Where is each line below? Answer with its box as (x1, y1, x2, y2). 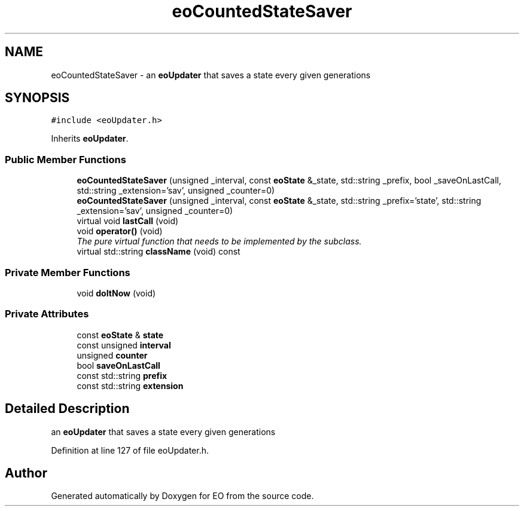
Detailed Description (5, 401, 130, 417)
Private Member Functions (5, 266, 130, 279)
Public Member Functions (5, 153, 126, 166)
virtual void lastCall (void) (77, 216, 179, 227)
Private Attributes (5, 308, 89, 320)
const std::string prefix (77, 370, 167, 381)
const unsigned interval (77, 339, 171, 350)
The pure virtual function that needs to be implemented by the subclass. (77, 236, 362, 247)
